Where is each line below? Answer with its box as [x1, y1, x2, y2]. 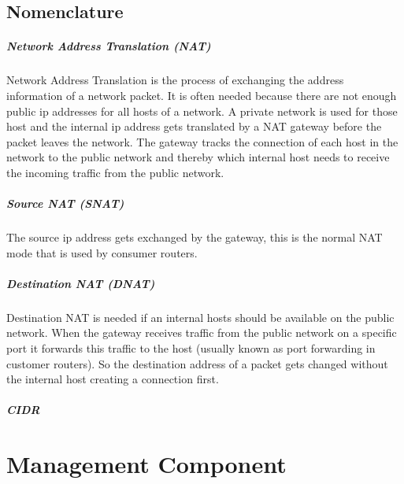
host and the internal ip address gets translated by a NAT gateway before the [6, 118, 382, 135]
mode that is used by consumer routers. [6, 244, 198, 260]
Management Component [6, 448, 287, 480]
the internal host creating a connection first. [6, 371, 219, 387]
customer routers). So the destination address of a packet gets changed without [6, 355, 388, 371]
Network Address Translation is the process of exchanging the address [6, 72, 344, 88]
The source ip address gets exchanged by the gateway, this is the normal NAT [6, 229, 383, 246]
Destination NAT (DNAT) [6, 275, 155, 291]
